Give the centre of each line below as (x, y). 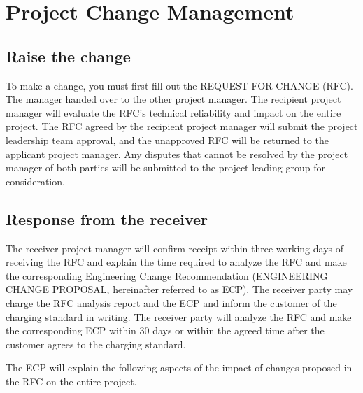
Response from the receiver (107, 219)
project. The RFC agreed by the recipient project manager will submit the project (182, 126)
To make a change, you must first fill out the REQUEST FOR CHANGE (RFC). (179, 85)
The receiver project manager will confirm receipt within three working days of (175, 248)
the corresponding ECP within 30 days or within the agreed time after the (165, 330)
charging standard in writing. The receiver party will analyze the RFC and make (179, 316)
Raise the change (68, 56)
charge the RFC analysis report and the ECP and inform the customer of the (171, 302)
